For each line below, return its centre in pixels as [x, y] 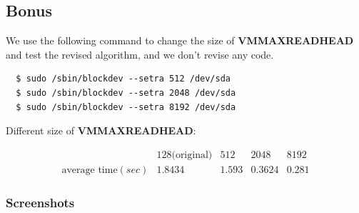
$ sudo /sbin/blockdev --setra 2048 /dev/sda [126, 93]
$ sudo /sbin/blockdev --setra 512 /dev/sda [123, 79]
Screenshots [40, 202]
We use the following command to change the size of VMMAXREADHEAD [180, 40]
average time [90, 170]
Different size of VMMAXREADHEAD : [101, 130]
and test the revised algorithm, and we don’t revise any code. [140, 54]
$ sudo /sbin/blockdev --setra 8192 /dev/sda [126, 107]
